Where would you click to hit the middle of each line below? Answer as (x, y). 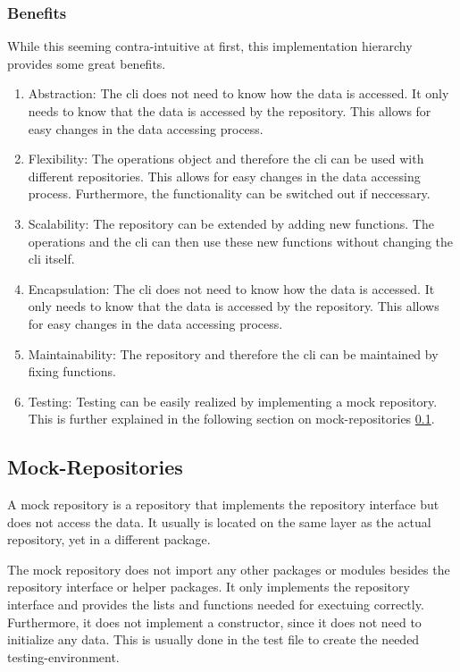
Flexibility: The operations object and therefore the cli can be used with (226, 159)
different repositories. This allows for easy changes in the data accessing (224, 176)
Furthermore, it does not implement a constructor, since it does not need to (214, 622)
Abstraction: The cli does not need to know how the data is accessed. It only (238, 93)
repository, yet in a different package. (109, 539)
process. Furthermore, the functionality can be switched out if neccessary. (229, 193)
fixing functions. (72, 371)
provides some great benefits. (87, 63)
